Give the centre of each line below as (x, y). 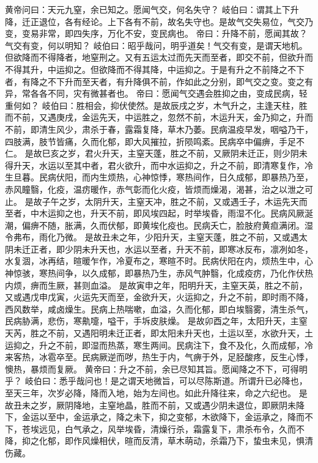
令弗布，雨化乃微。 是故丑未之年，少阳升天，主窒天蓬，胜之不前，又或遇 (152, 237)
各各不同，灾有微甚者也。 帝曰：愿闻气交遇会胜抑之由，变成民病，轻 (169, 93)
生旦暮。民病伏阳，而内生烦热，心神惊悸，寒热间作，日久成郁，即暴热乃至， (159, 177)
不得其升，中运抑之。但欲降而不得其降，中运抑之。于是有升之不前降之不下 (155, 69)
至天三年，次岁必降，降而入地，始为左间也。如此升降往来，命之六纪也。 (150, 393)
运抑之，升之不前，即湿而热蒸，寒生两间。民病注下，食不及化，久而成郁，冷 (159, 345)
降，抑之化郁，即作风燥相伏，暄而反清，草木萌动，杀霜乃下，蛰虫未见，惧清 (159, 441)
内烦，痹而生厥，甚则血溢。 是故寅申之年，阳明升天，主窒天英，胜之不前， (156, 285)
